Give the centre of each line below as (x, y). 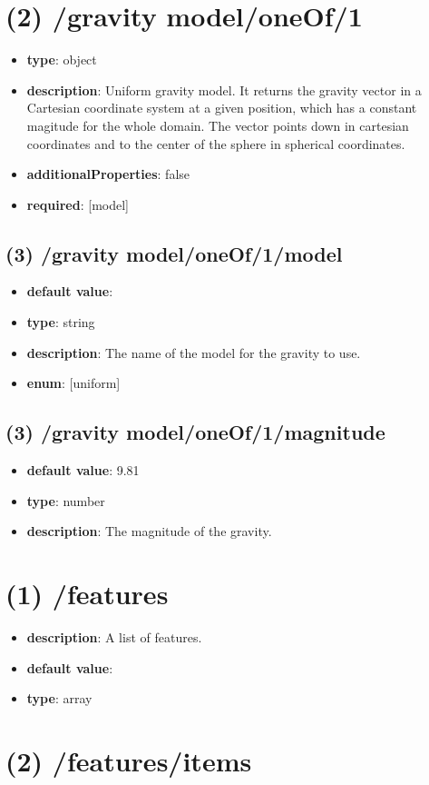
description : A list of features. (114, 636)
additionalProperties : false (108, 174)
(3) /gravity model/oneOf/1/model (174, 253)
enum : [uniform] (73, 383)
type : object (62, 60)
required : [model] (78, 204)
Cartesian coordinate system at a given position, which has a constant (222, 108)
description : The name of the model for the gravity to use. (194, 352)
